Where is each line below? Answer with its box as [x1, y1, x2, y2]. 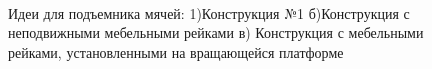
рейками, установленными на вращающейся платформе [8, 41, 344, 62]
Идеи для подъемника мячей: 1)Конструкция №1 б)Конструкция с [8, 2, 410, 23]
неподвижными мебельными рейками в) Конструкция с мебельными [8, 22, 424, 43]
